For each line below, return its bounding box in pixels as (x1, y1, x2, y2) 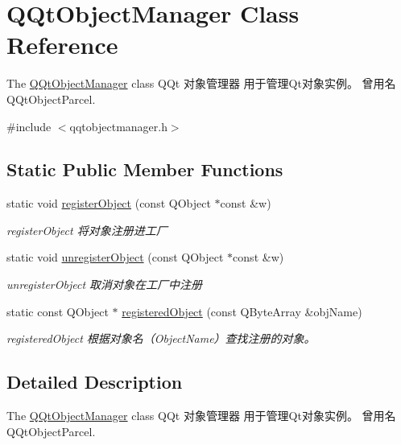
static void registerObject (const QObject (6, 195, 211, 212)
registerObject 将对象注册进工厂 (6, 221, 167, 238)
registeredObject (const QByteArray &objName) (122, 303, 362, 319)
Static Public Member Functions (6, 157, 283, 182)
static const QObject (6, 303, 109, 319)
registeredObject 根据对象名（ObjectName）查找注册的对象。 (6, 330, 316, 347)
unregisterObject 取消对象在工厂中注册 (6, 276, 203, 293)
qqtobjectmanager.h (69, 117, 167, 134)
